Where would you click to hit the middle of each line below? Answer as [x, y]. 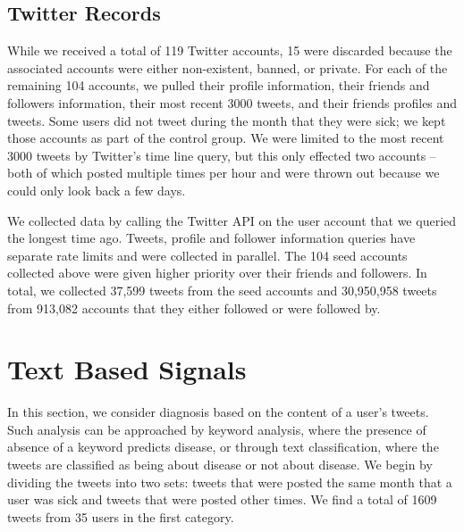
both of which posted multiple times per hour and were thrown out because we [224, 173]
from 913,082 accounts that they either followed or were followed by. [194, 308]
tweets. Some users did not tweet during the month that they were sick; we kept [227, 120]
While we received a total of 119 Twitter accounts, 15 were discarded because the [230, 50]
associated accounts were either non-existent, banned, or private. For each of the [228, 67]
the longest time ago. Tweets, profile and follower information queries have [211, 238]
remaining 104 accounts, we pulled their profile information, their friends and [219, 85]
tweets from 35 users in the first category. [121, 516]
